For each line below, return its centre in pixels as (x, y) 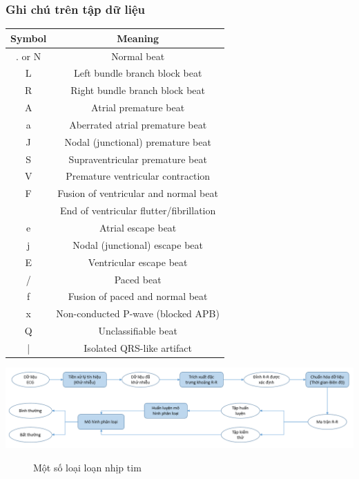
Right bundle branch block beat (138, 90)
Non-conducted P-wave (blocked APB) (138, 313)
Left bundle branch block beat (138, 73)
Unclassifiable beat (138, 331)
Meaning (138, 38)
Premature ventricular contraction (138, 176)
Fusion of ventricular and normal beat (138, 193)
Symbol (29, 38)
